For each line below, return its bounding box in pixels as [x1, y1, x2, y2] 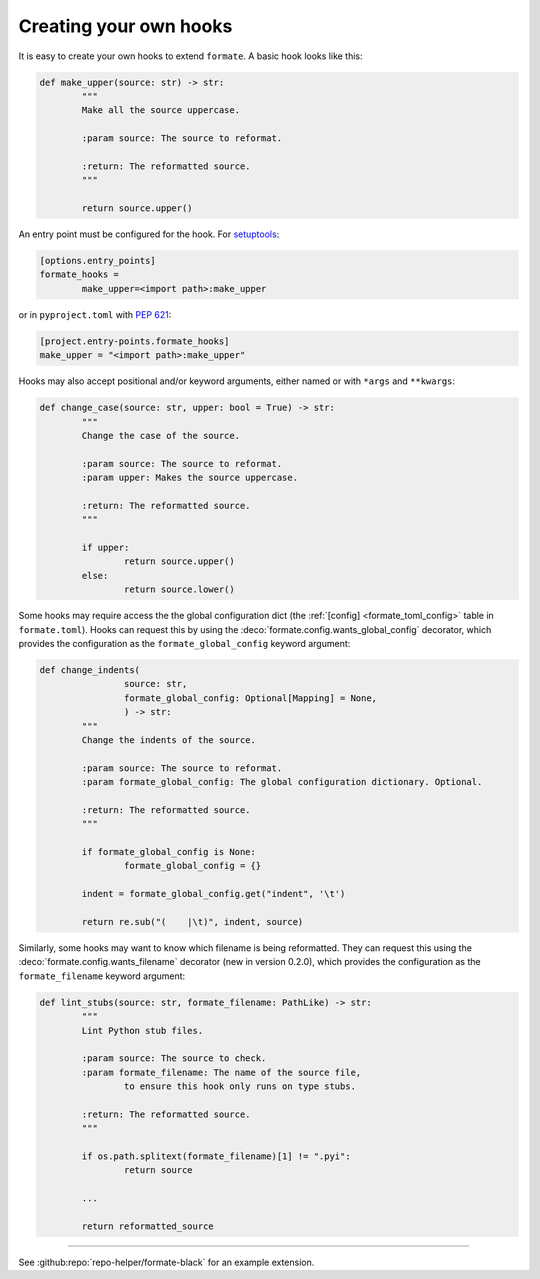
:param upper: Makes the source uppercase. [81, 472, 299, 484]
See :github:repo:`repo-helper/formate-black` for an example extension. [18, 1256, 315, 1268]
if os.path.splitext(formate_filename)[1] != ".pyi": [81, 1151, 351, 1162]
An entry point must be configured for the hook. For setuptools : [18, 228, 280, 240]
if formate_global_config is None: [81, 846, 257, 858]
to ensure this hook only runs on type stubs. [123, 1081, 357, 1092]
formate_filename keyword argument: [18, 970, 186, 982]
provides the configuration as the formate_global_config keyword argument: [18, 637, 351, 649]
